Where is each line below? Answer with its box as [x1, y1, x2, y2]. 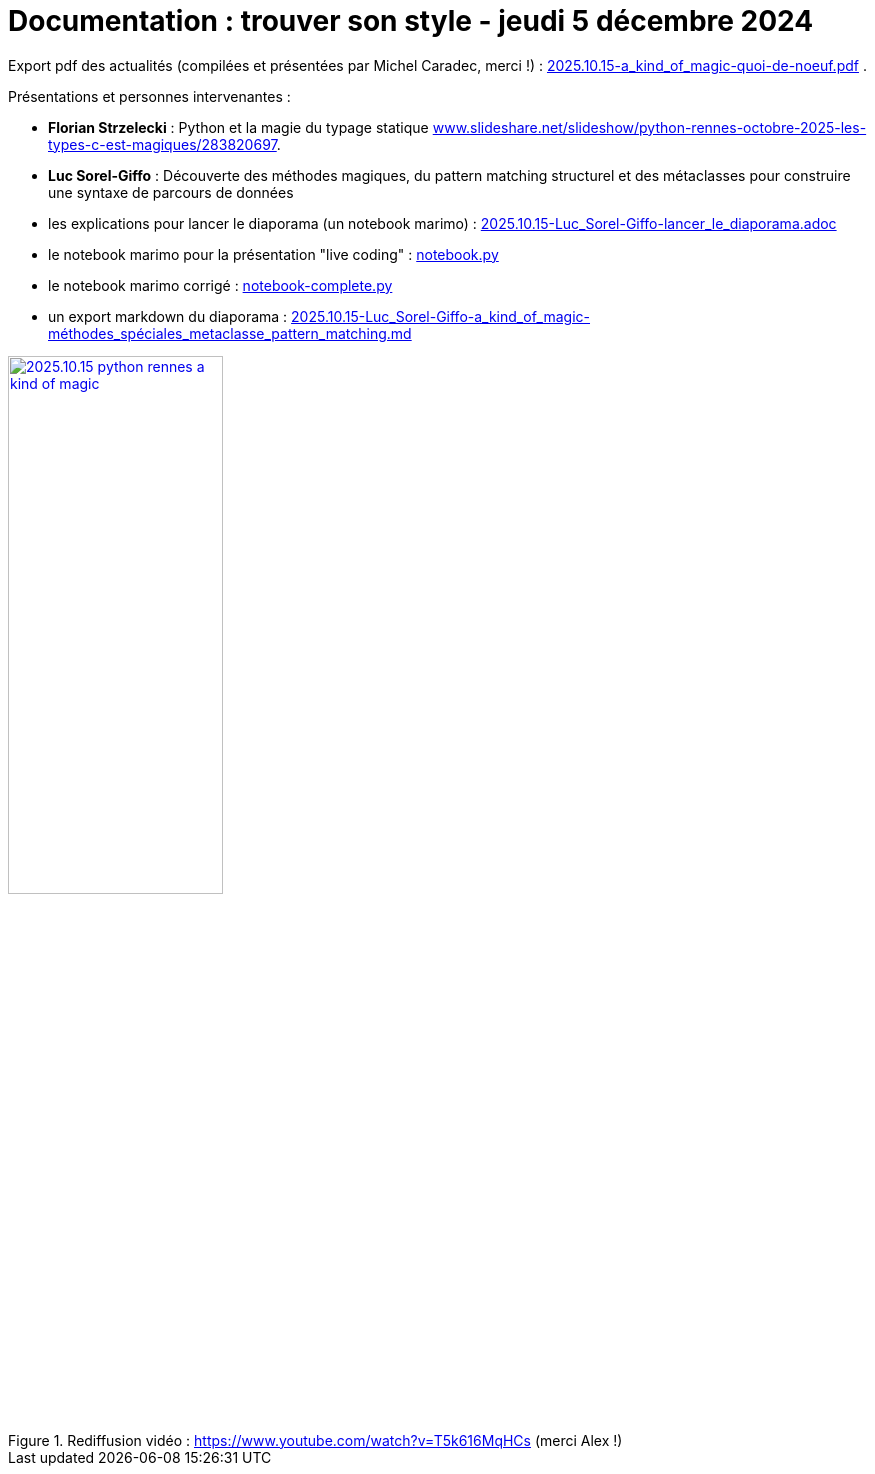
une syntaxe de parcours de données [48, 183, 294, 201]
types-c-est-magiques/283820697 [48, 135, 277, 153]
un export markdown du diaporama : [48, 307, 288, 325]
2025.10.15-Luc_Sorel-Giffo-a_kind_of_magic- [291, 307, 591, 325]
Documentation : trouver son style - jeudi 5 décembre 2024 [8, 4, 814, 38]
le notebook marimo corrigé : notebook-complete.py [48, 276, 393, 294]
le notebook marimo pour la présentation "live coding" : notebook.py [48, 245, 499, 263]
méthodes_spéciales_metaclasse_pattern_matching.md [48, 324, 412, 342]
